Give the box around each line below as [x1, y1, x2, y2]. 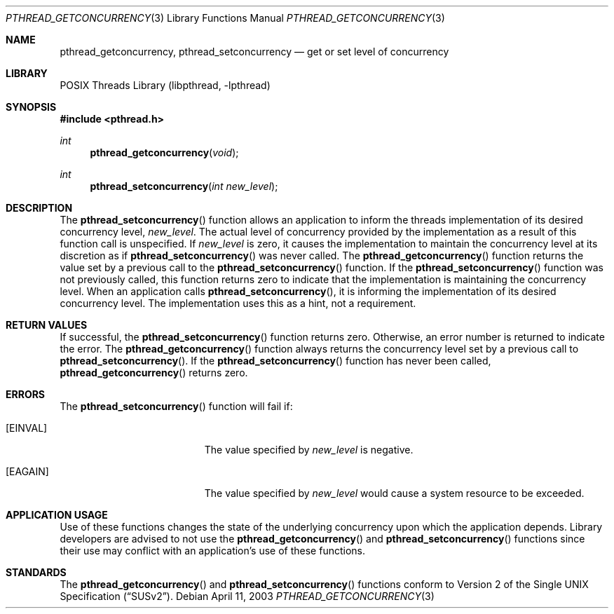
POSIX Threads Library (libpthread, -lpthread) [60, 79, 271, 91]
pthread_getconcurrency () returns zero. [60, 367, 248, 378]
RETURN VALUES [6, 319, 88, 331]
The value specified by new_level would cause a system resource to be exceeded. [204, 487, 585, 499]
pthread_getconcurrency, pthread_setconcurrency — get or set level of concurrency [60, 46, 449, 57]
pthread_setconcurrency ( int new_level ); [90, 180, 278, 192]
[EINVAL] [6, 422, 48, 434]
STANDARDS [6, 566, 67, 578]
